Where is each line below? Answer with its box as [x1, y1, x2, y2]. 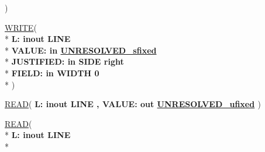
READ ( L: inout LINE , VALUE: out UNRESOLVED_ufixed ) [5, 98, 261, 110]
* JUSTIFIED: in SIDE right [5, 55, 124, 68]
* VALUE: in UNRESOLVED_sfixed [5, 44, 157, 56]
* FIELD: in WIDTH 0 [5, 66, 99, 79]
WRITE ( [5, 21, 37, 33]
